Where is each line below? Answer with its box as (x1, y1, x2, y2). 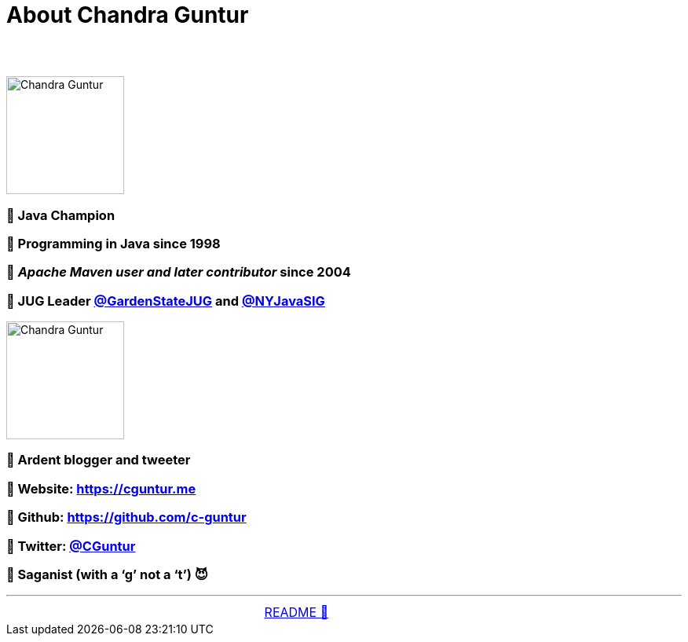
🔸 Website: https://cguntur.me (6, 480, 196, 497)
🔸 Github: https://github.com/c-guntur (6, 509, 247, 526)
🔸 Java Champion (6, 207, 115, 223)
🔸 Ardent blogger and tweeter (6, 452, 191, 468)
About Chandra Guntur (6, 2, 249, 28)
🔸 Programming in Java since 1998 (6, 235, 221, 251)
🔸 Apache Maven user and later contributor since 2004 (6, 264, 351, 281)
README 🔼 (264, 604, 329, 621)
